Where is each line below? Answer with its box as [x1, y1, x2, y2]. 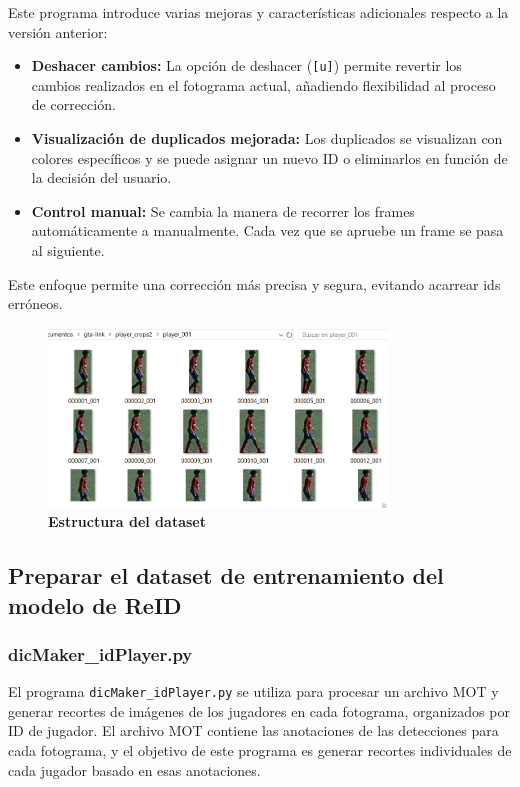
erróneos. [8, 293, 63, 314]
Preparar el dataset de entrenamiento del [8, 560, 444, 591]
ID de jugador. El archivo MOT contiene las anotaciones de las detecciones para [8, 720, 499, 741]
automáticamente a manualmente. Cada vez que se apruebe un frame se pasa [31, 220, 504, 241]
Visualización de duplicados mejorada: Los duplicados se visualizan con [31, 128, 503, 149]
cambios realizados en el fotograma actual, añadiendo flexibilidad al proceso [31, 74, 496, 95]
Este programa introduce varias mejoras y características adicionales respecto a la [8, 2, 509, 22]
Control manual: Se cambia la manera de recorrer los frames [31, 200, 415, 221]
